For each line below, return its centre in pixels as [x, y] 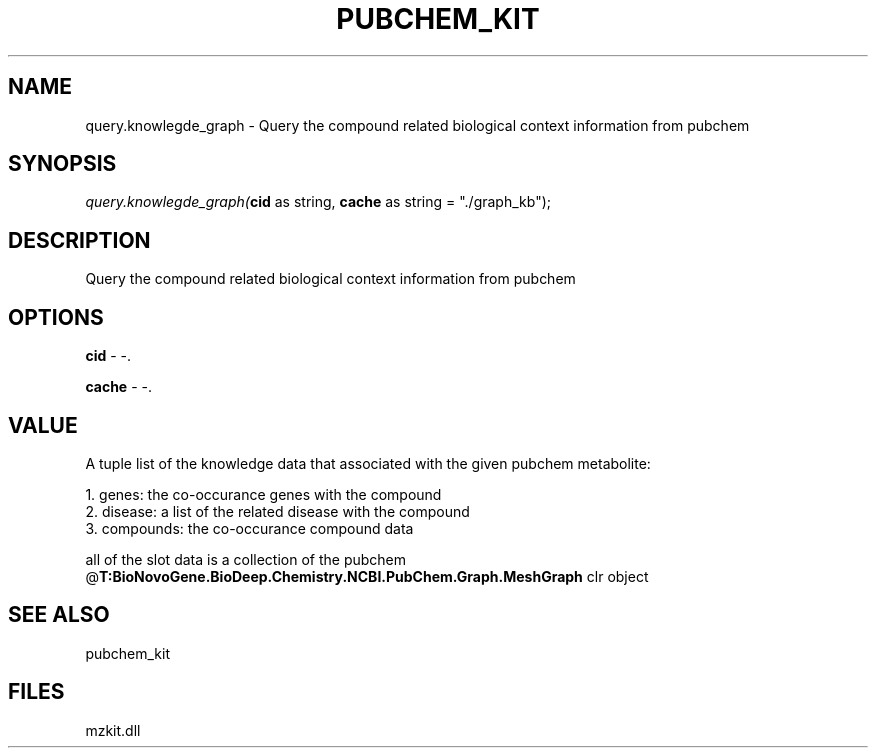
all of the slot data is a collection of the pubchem [246, 559]
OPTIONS [56, 317]
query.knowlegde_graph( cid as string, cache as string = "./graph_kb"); [318, 202]
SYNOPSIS [62, 164]
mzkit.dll [113, 730]
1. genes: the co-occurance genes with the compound [263, 494]
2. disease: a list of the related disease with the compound [277, 511]
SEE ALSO [59, 615]
